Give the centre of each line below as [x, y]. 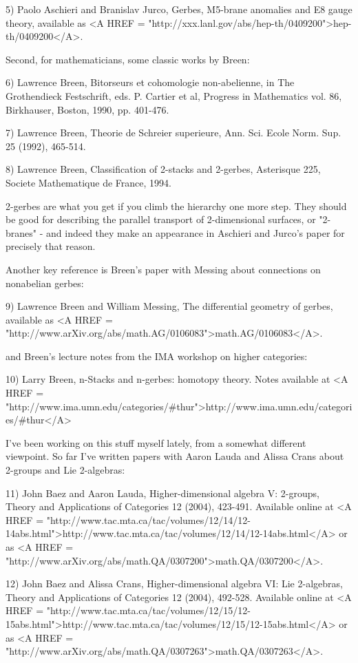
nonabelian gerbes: [45, 283]
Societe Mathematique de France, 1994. [88, 182]
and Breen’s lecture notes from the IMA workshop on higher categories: [157, 356]
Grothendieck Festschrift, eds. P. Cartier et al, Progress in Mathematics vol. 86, [174, 95]
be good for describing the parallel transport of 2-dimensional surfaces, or [161, 219]
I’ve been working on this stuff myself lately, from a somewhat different [156, 442]
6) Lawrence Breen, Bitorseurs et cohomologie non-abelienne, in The [150, 82]
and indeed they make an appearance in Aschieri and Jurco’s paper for [196, 232]
